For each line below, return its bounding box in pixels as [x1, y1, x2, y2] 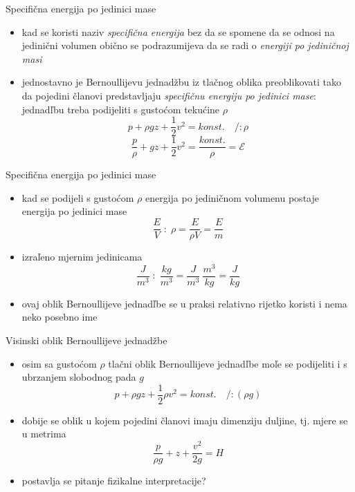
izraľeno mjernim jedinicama [21, 249, 143, 264]
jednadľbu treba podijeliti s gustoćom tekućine [21, 102, 220, 116]
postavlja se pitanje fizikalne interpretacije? [21, 473, 206, 488]
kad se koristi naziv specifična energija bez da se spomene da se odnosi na [21, 24, 335, 39]
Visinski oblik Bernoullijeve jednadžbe [6, 333, 167, 348]
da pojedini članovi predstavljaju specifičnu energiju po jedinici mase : [21, 88, 316, 102]
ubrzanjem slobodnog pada [21, 370, 136, 384]
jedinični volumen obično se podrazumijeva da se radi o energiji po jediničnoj [21, 38, 349, 53]
